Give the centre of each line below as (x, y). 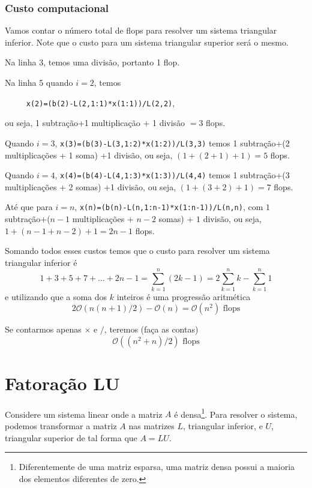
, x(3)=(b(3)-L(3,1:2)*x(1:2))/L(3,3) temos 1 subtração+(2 (172, 143)
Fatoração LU (62, 383)
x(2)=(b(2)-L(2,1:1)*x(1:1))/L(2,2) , (100, 102)
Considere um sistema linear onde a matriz (84, 414)
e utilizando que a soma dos (56, 296)
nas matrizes (151, 426)
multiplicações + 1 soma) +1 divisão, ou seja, (89, 155)
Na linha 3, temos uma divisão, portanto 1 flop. (92, 62)
